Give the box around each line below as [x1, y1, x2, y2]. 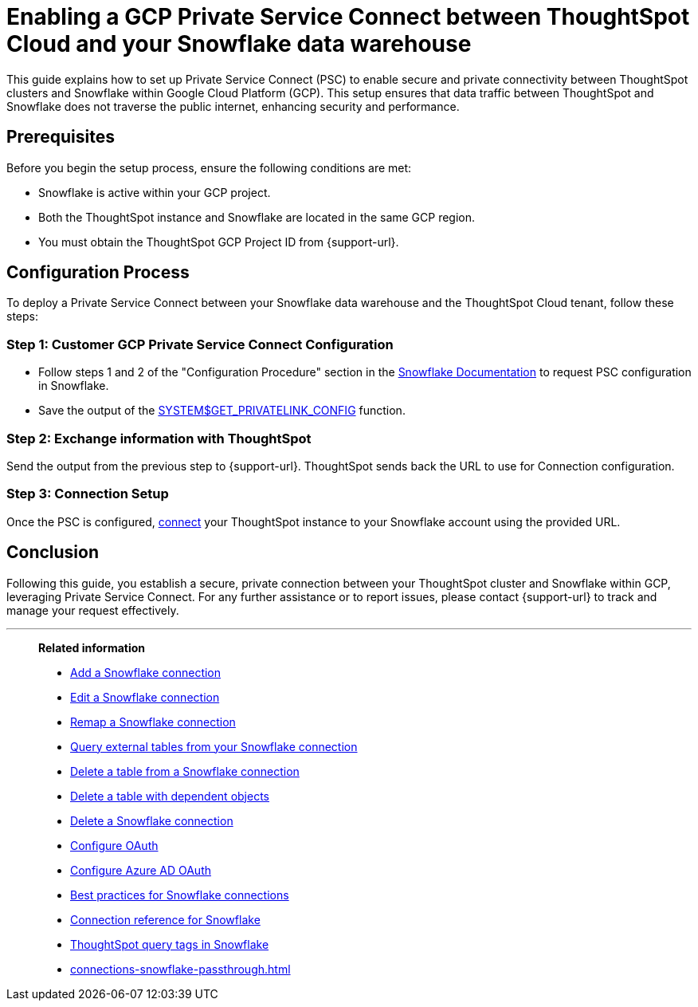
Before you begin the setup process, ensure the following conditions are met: [6, 160, 412, 175]
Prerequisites [6, 127, 115, 148]
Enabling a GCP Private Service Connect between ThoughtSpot [6, 3, 690, 30]
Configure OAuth [70, 838, 159, 852]
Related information [38, 640, 146, 655]
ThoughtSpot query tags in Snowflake [70, 937, 269, 951]
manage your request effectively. [6, 603, 179, 617]
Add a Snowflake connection [70, 665, 222, 679]
